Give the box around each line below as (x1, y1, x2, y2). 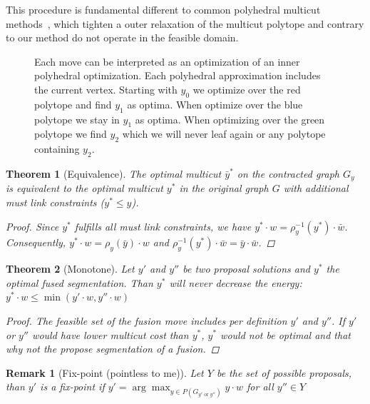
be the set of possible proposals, (216, 365, 352, 380)
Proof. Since (6, 218, 59, 233)
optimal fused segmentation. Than (6, 275, 153, 290)
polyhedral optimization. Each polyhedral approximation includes (34, 68, 321, 83)
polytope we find (34, 126, 107, 141)
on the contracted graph (237, 166, 339, 181)
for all (247, 379, 274, 394)
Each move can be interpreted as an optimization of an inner (34, 54, 300, 69)
